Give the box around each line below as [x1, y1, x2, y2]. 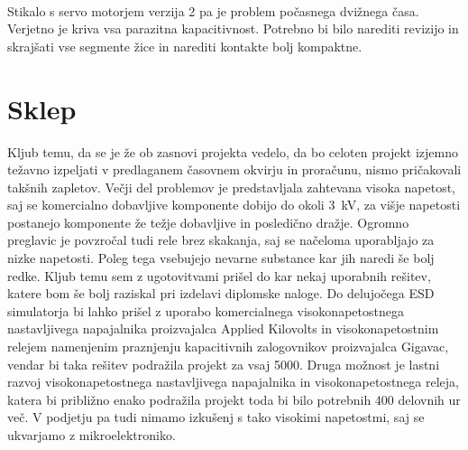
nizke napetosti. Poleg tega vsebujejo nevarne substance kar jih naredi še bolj [7, 248, 435, 267]
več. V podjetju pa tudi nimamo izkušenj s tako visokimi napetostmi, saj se [7, 408, 425, 427]
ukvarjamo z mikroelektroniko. [7, 426, 176, 444]
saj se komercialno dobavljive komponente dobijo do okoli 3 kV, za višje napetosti [7, 195, 461, 214]
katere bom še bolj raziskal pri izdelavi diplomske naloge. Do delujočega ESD [7, 284, 435, 303]
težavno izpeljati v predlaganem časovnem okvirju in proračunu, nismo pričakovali [7, 160, 462, 179]
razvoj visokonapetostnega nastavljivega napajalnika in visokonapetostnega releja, [7, 372, 460, 391]
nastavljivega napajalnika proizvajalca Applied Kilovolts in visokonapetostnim [7, 319, 439, 338]
